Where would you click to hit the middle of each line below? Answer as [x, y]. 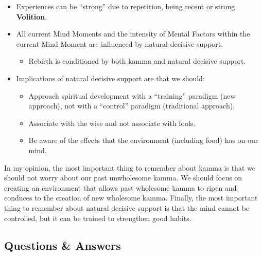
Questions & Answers [63, 245]
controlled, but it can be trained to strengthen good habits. [98, 218]
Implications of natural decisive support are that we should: [110, 78]
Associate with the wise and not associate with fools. [112, 123]
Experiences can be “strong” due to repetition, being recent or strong [126, 6]
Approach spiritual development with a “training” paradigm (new [132, 95]
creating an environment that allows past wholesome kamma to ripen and [120, 187]
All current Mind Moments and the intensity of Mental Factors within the [133, 34]
